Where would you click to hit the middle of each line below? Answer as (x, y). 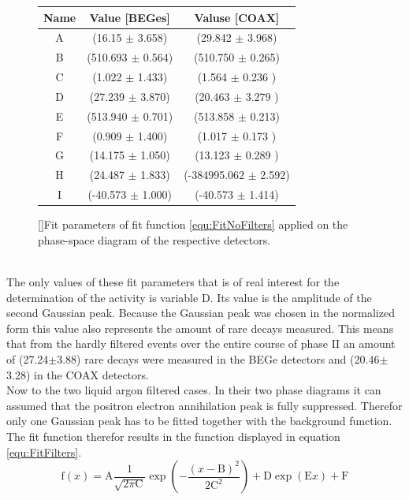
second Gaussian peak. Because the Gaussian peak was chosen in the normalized (201, 313)
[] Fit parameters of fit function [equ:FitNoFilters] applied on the (193, 224)
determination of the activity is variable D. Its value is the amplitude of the (189, 297)
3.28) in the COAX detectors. (78, 374)
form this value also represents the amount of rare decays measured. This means (200, 328)
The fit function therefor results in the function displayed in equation (173, 436)
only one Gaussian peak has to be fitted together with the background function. (199, 421)
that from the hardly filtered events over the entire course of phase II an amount (201, 343)
